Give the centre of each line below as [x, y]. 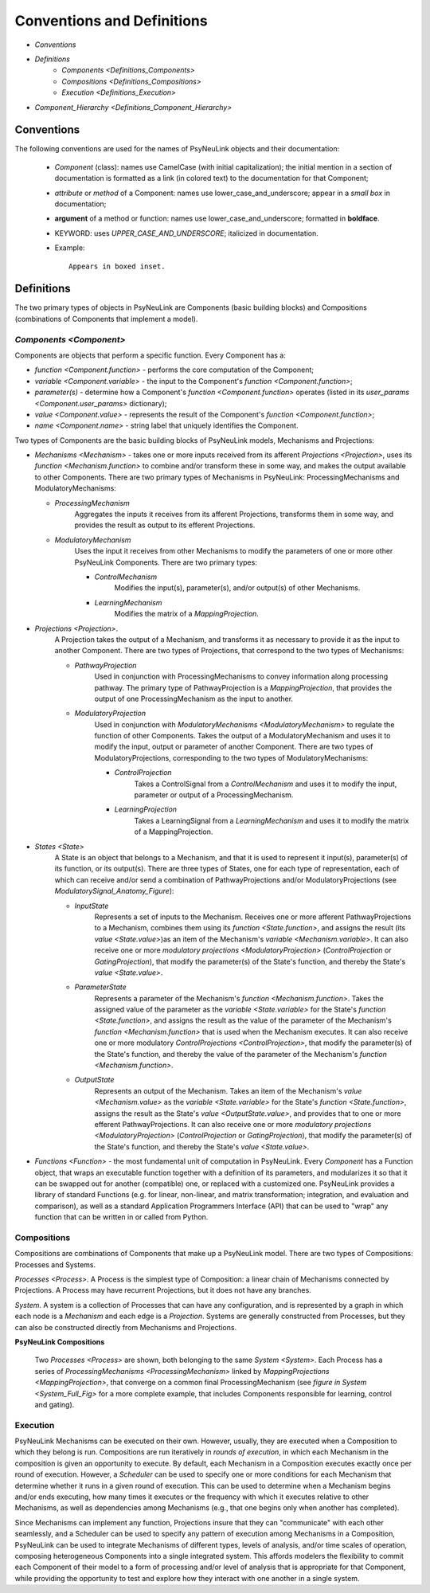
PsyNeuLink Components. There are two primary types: [166, 562]
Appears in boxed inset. [117, 266]
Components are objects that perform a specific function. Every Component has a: [150, 355]
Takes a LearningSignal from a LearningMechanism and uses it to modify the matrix [272, 820]
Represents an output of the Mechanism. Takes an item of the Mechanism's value [228, 1090]
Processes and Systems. [55, 1264]
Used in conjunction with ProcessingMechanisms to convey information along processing [241, 676]
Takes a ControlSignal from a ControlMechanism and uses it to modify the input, [266, 784]
